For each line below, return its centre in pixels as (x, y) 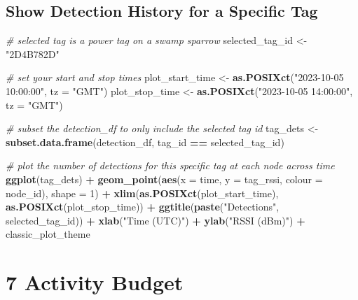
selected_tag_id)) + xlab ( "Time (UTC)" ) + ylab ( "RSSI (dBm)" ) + (156, 220)
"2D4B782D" (33, 53)
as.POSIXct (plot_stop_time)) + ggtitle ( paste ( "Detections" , (143, 207)
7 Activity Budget (95, 282)
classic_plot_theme (48, 234)
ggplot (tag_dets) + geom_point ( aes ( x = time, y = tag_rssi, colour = (164, 179)
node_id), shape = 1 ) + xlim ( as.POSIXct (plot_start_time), (142, 193)
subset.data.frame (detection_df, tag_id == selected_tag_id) (145, 142)
